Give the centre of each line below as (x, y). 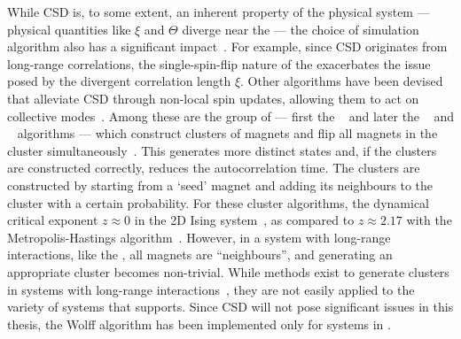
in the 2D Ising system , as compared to (244, 220)
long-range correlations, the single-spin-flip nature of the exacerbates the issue (219, 63)
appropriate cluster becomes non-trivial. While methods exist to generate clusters (228, 271)
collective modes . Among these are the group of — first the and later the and (230, 116)
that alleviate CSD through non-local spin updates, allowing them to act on (213, 98)
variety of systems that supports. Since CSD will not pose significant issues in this (230, 307)
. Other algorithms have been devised (342, 81)
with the (429, 220)
